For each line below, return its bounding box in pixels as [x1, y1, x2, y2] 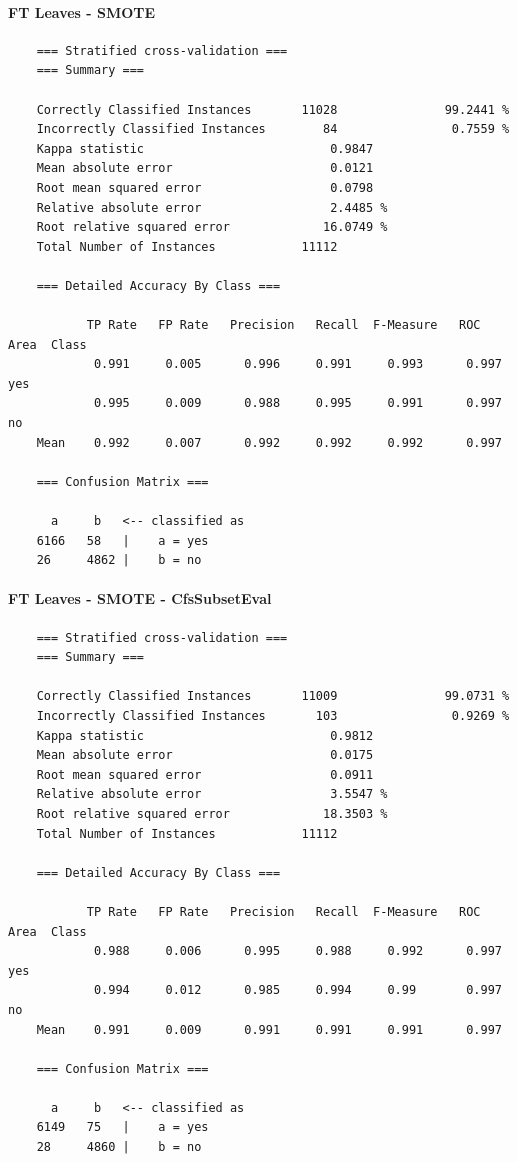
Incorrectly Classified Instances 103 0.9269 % [36, 709, 510, 723]
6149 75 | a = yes [36, 1120, 209, 1135]
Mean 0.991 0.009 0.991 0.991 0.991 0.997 [36, 1022, 502, 1037]
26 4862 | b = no [36, 553, 202, 568]
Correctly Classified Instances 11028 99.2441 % [36, 102, 510, 117]
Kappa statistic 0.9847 [36, 141, 374, 156]
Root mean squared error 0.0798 [36, 180, 374, 195]
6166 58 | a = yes [36, 533, 209, 548]
